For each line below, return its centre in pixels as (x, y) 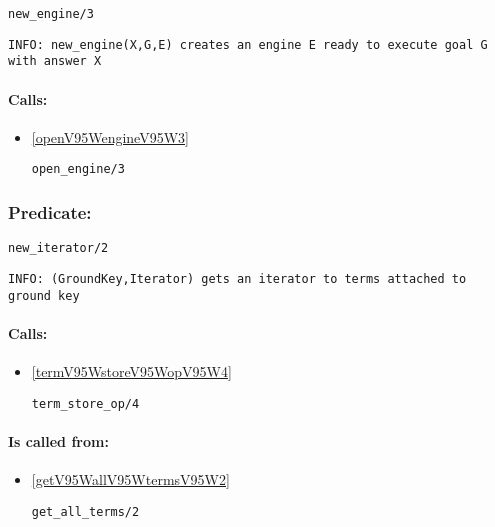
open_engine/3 (78, 169)
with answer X (55, 61)
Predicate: (50, 211)
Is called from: (58, 440)
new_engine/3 (51, 14)
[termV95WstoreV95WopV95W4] (131, 371)
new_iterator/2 (58, 248)
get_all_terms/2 (85, 511)
